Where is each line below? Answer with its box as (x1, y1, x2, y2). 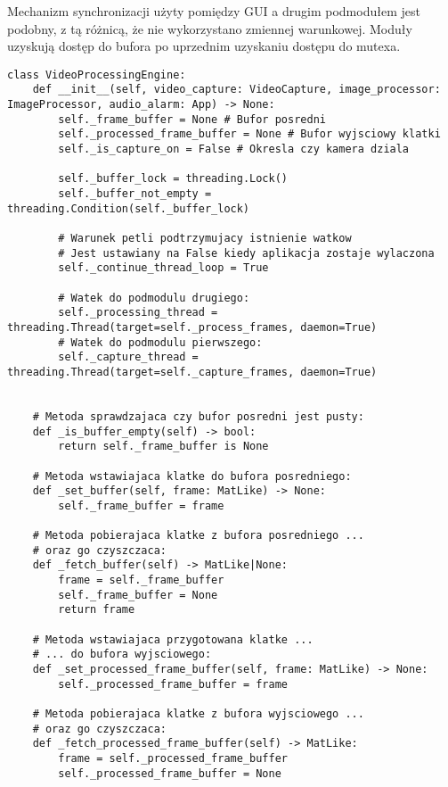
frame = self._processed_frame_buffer (58, 751, 288, 765)
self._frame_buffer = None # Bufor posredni (58, 112, 326, 126)
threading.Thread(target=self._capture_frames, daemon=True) (7, 365, 378, 378)
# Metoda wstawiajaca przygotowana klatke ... (32, 633, 314, 646)
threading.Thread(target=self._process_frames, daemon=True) (7, 320, 378, 334)
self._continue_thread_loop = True (58, 261, 269, 275)
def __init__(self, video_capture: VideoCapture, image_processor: (32, 83, 441, 96)
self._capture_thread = (58, 351, 199, 364)
